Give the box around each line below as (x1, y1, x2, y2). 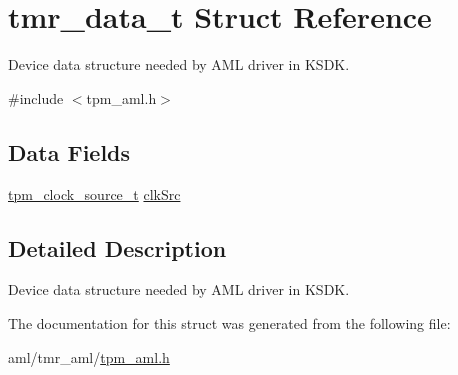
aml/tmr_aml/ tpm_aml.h (8, 346, 170, 367)
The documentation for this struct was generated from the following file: (8, 312, 451, 333)
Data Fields (8, 136, 131, 167)
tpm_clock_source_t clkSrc (8, 183, 181, 204)
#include (8, 87, 64, 108)
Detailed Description (8, 232, 227, 263)
